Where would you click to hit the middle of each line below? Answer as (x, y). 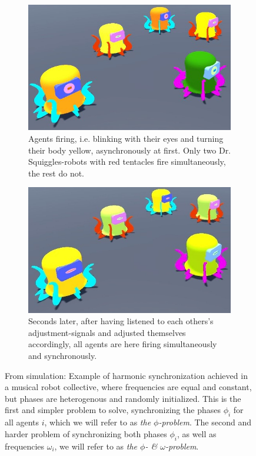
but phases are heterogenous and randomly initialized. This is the (123, 398)
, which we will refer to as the (98, 422)
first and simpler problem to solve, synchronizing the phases (113, 410)
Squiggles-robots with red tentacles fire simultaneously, (127, 162)
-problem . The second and (205, 422)
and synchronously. (63, 355)
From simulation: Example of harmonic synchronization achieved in (126, 375)
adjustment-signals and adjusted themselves (107, 332)
